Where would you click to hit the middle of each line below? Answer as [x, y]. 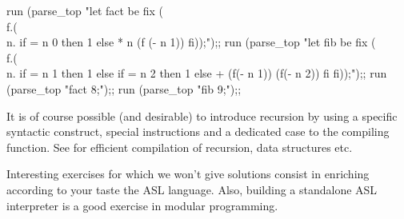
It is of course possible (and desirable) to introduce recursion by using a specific [202, 115]
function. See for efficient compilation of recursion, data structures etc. [180, 147]
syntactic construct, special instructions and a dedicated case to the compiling [198, 131]
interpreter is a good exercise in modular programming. [142, 205]
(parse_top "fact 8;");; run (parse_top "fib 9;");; [124, 88]
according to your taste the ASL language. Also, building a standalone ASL [192, 189]
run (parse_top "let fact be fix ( [85, 10]
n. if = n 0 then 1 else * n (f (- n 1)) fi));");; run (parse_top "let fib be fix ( [191, 42]
